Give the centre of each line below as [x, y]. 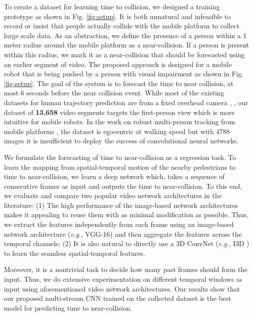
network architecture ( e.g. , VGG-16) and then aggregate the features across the [123, 234]
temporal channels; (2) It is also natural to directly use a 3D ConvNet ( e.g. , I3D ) [127, 243]
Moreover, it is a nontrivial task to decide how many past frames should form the [126, 269]
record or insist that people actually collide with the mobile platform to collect [122, 26]
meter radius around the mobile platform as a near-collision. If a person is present [127, 45]
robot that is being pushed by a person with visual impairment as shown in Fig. [124, 74]
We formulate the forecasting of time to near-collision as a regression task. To [120, 157]
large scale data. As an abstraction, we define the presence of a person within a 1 [125, 35]
